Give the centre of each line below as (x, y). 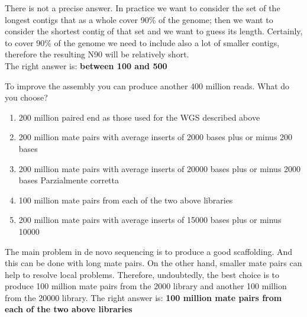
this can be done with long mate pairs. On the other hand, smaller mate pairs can (153, 263)
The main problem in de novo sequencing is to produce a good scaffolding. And (149, 251)
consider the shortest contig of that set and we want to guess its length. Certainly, (154, 31)
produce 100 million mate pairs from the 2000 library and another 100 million (146, 286)
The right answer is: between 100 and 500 (86, 65)
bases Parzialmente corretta (69, 180)
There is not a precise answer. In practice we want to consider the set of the (143, 8)
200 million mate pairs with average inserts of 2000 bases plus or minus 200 (156, 137)
